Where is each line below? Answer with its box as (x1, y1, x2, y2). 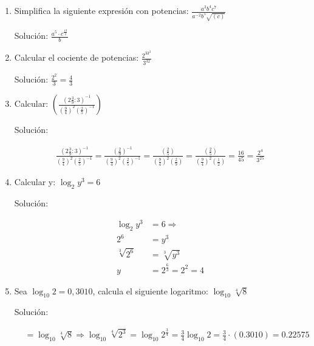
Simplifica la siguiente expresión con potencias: (14, 4, 189, 17)
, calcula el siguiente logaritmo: (92, 284, 208, 297)
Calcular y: (14, 175, 56, 188)
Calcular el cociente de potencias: (14, 51, 139, 64)
